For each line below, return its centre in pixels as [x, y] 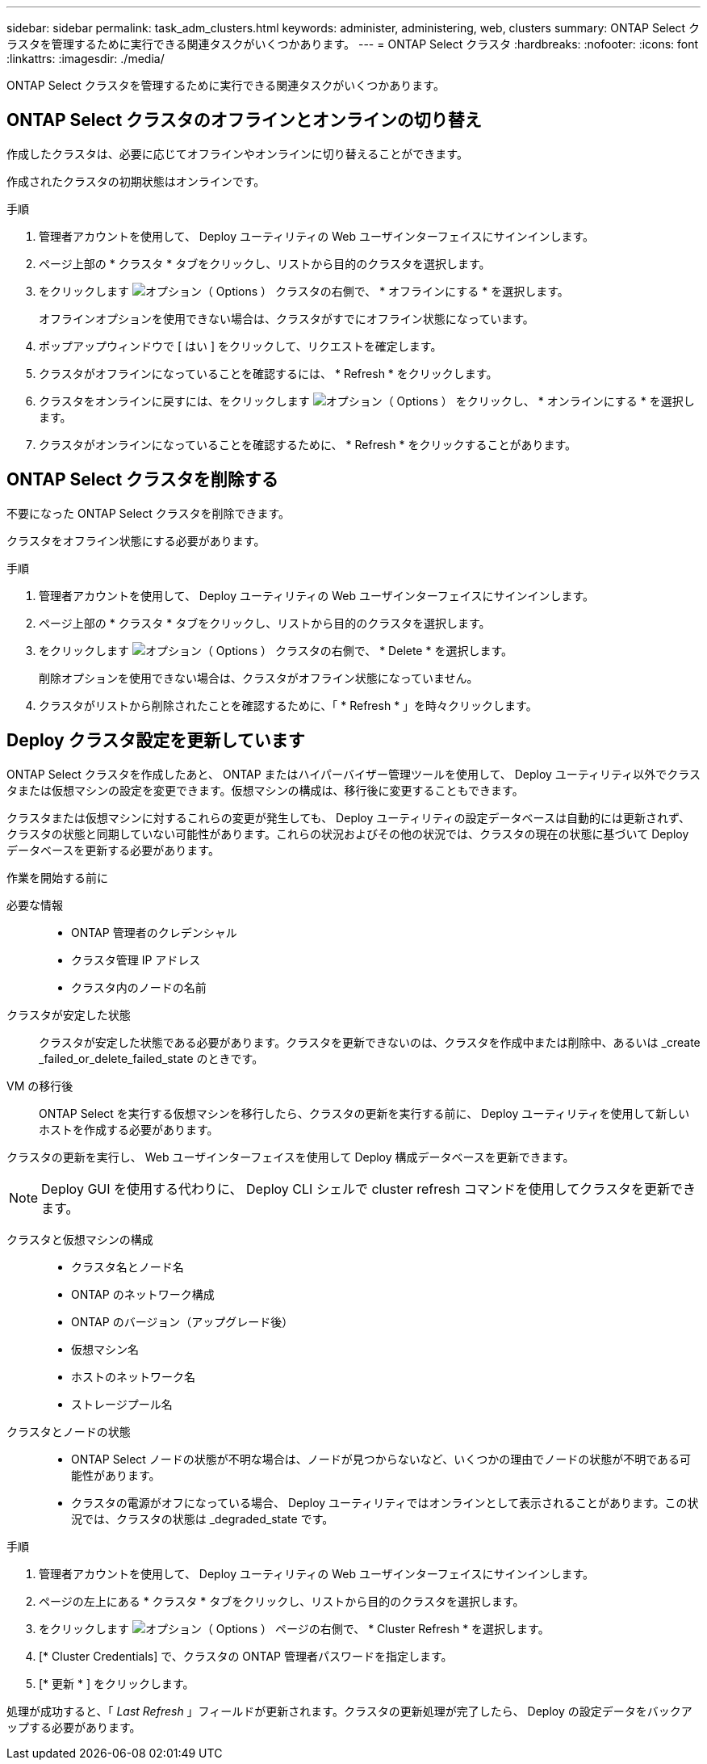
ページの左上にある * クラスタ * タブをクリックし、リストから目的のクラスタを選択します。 [282, 1601]
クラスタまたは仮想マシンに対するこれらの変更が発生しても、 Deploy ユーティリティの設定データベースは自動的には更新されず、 [348, 817]
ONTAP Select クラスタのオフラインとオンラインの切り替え [244, 120]
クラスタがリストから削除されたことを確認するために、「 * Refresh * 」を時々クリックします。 [288, 705]
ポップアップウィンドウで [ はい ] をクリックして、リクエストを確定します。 [241, 346]
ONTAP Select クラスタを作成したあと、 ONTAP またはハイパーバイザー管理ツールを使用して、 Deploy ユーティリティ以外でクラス [353, 774]
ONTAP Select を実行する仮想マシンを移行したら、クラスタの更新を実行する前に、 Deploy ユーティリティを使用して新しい [364, 1113]
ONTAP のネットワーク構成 [143, 1294]
